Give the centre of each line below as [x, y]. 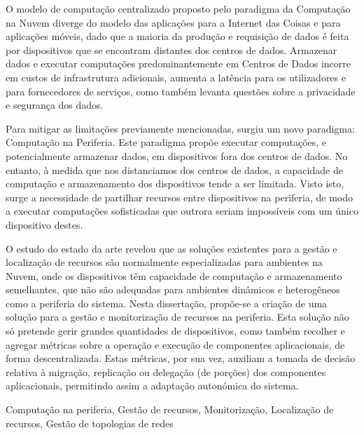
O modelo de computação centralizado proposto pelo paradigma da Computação [178, 8]
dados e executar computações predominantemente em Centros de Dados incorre [178, 63]
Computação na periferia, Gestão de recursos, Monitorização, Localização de [170, 409]
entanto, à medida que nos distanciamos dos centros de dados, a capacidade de [174, 169]
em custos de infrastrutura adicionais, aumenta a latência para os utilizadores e [176, 77]
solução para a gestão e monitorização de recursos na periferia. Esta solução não [177, 317]
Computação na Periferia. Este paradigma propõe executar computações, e [166, 142]
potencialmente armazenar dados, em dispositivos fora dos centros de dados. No [177, 155]
